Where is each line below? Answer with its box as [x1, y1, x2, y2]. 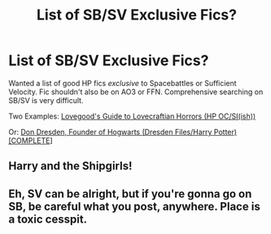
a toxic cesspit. [8, 212, 88, 226]
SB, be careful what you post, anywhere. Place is [8, 199, 260, 213]
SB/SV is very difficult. [8, 95, 84, 105]
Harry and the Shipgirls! [8, 159, 133, 173]
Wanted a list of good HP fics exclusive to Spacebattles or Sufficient [8, 78, 238, 88]
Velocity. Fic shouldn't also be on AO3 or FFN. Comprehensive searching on [8, 87, 264, 97]
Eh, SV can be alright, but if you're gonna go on [8, 187, 252, 201]
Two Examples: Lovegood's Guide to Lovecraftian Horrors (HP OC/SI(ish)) [8, 111, 256, 121]
